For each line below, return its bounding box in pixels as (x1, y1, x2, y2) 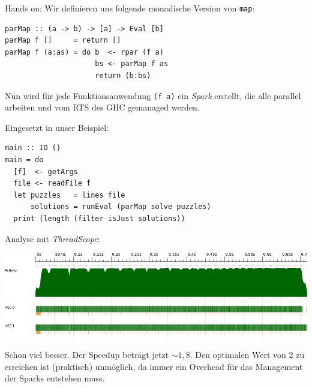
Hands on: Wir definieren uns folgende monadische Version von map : (5, 2, 255, 14)
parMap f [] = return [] (5, 36, 121, 45)
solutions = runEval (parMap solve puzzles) (30, 202, 211, 211)
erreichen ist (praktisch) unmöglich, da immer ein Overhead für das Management (5, 360, 303, 372)
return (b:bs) (95, 71, 151, 80)
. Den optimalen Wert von (190, 348, 286, 361)
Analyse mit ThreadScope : (5, 232, 100, 244)
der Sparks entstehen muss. (5, 372, 105, 384)
